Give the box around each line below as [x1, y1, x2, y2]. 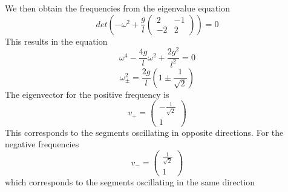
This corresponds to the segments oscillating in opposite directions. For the [5, 126, 284, 138]
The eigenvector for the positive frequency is [5, 88, 169, 100]
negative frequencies [5, 138, 79, 150]
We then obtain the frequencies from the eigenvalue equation [5, 2, 230, 14]
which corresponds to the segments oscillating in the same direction [5, 176, 255, 188]
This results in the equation [5, 34, 108, 47]
